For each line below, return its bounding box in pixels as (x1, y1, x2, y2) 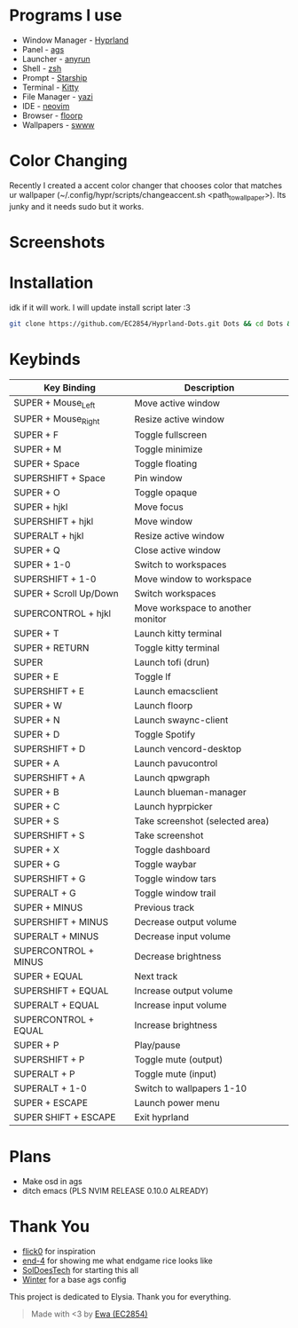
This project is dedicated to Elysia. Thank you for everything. (9, 1291, 231, 1301)
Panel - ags (21, 43, 65, 54)
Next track (134, 969, 178, 982)
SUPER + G (13, 858, 60, 870)
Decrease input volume (134, 929, 231, 942)
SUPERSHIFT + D (13, 742, 86, 755)
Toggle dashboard (134, 843, 211, 856)
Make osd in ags (21, 1175, 82, 1186)
